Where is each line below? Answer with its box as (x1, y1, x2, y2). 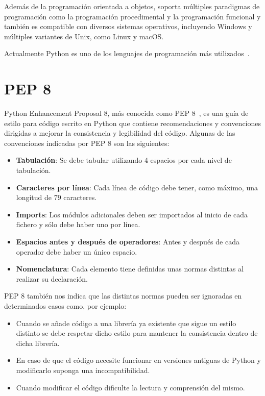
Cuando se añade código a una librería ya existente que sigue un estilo (16, 317, 236, 328)
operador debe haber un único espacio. (16, 246, 137, 257)
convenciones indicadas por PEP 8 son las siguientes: (4, 137, 170, 148)
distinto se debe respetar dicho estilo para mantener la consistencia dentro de (16, 328, 258, 338)
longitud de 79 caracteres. (16, 192, 97, 203)
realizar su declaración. (16, 273, 88, 284)
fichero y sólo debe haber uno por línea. (16, 219, 140, 230)
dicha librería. (16, 337, 60, 348)
